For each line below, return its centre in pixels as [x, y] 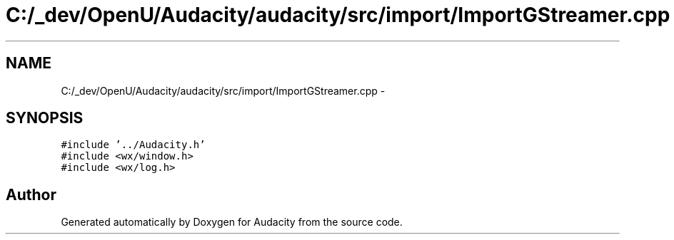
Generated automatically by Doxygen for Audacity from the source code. [232, 222]
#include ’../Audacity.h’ [133, 145]
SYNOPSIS [45, 118]
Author [31, 194]
